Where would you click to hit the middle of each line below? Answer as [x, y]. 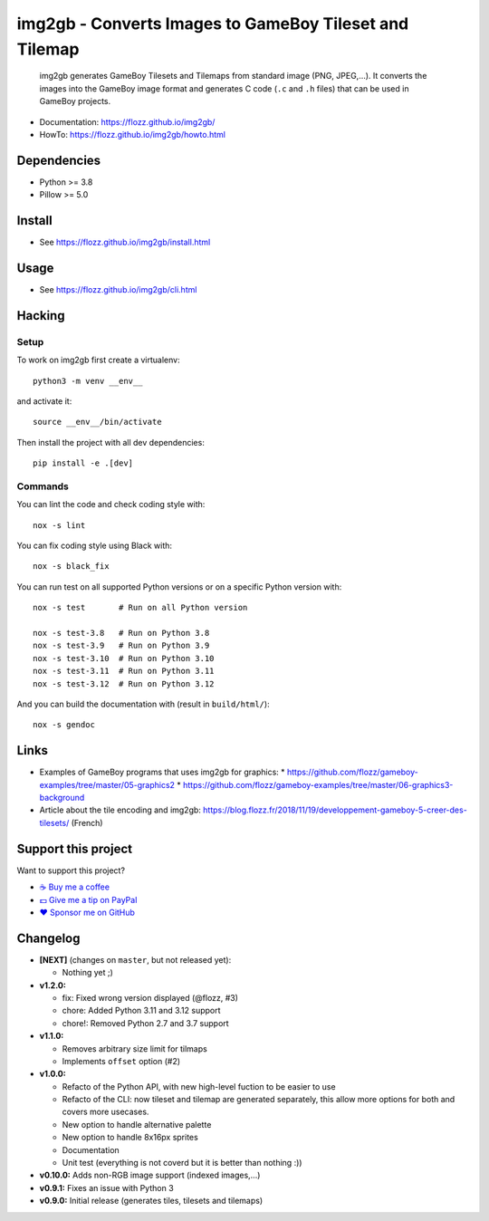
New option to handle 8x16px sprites [130, 1138]
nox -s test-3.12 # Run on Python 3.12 [124, 683]
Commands [43, 486]
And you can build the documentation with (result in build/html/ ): [144, 704]
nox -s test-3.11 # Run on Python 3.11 [124, 671]
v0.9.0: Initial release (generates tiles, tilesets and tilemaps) [151, 1201]
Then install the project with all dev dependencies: [111, 442]
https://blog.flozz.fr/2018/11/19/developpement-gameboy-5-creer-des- [335, 810]
